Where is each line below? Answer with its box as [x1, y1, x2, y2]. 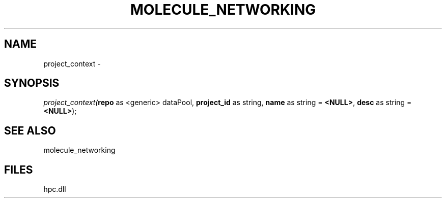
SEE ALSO [4, 124, 56, 137]
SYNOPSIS [4, 77, 60, 90]
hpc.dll [43, 185, 66, 194]
